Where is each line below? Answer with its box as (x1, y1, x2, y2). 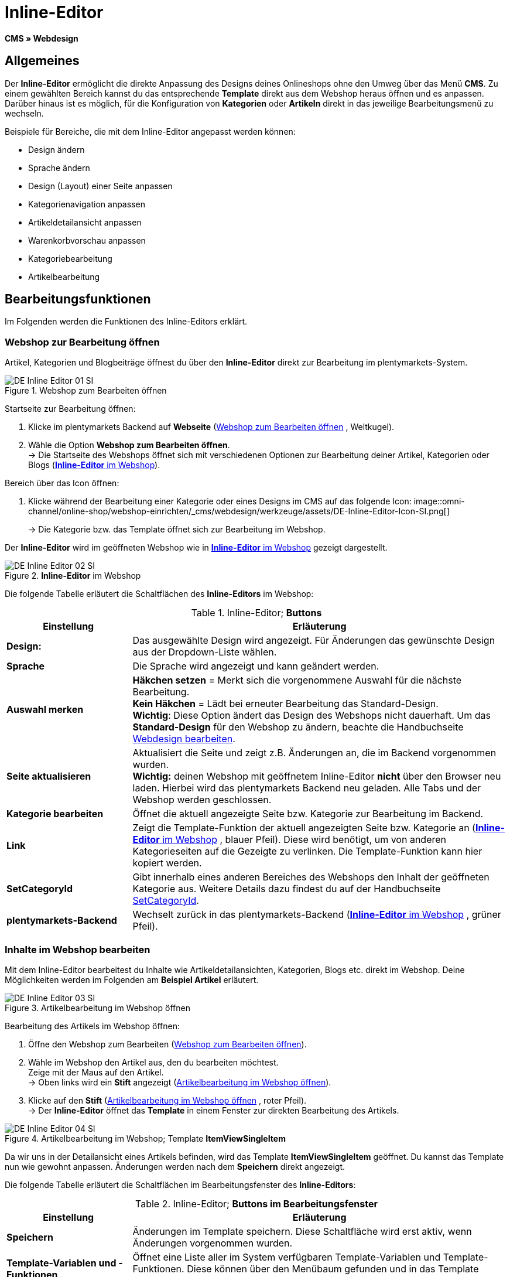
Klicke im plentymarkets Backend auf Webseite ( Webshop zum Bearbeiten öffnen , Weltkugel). (28, 422, 395, 432)
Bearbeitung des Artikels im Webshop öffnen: (5, 1020, 180, 1031)
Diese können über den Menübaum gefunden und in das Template (187, 1262, 479, 1275)
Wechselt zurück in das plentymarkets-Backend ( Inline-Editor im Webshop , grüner (132, 909, 501, 921)
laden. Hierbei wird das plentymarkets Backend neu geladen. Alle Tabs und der (132, 782, 481, 794)
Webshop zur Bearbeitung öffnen (5, 336, 160, 348)
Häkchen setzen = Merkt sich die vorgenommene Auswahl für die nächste (132, 674, 462, 687)
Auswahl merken (6, 704, 84, 716)
